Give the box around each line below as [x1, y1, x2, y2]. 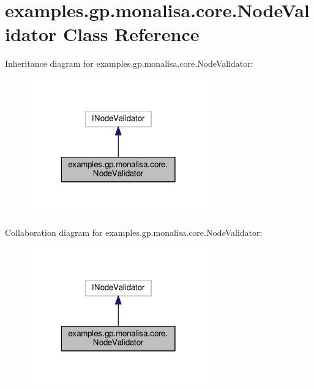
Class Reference [63, 21, 200, 47]
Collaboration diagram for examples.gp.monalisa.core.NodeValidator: [5, 226, 263, 239]
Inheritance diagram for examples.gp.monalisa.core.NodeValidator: [5, 57, 253, 70]
